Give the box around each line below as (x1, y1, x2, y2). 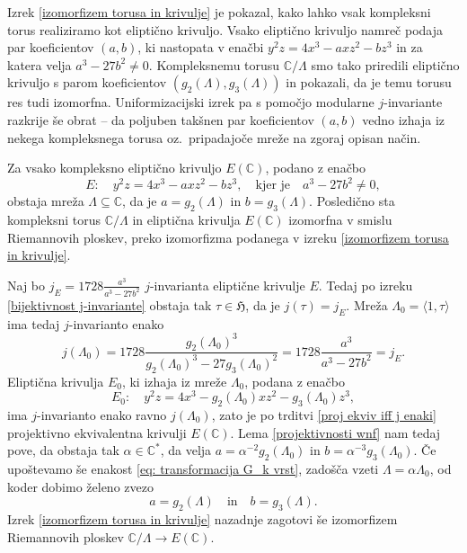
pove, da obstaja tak (7, 441, 119, 459)
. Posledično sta (309, 192, 395, 210)
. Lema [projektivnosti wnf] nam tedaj (230, 423, 441, 442)
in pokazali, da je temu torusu (286, 73, 452, 92)
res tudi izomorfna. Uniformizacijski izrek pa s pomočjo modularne (7, 93, 374, 111)
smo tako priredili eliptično (311, 55, 460, 74)
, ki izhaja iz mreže (121, 371, 227, 390)
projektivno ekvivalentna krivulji (7, 423, 187, 442)
